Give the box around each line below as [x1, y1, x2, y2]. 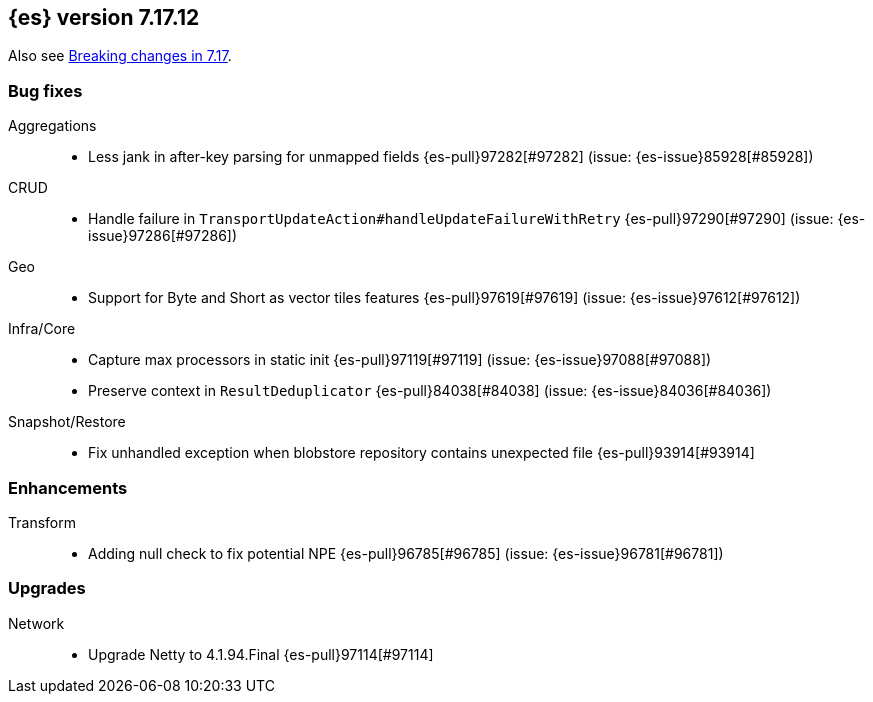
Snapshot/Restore [8, 413, 126, 431]
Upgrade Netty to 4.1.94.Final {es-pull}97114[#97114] [88, 645, 434, 663]
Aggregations [8, 117, 97, 135]
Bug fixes [8, 80, 83, 101]
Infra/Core [8, 320, 76, 338]
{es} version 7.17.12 [8, 5, 200, 30]
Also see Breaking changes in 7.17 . [8, 47, 232, 65]
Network [8, 614, 65, 632]
